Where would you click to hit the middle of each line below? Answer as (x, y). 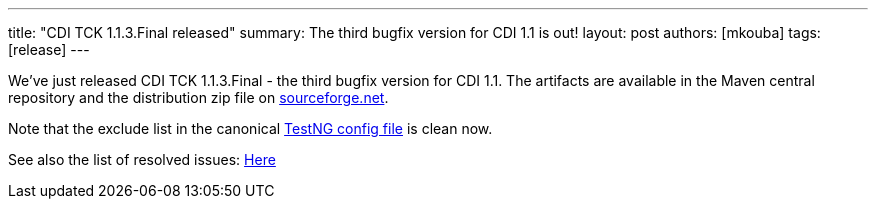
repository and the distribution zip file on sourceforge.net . (198, 97)
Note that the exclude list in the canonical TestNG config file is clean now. (250, 128)
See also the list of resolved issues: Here (142, 159)
